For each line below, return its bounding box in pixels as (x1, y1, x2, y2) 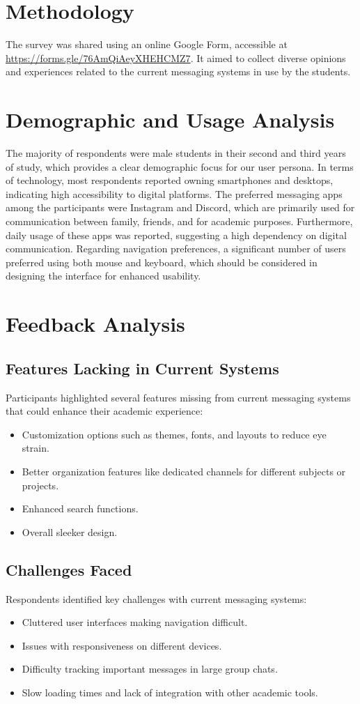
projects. (22, 477, 59, 492)
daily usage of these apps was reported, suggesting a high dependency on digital (6, 227, 347, 242)
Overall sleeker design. (22, 524, 118, 539)
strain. (22, 441, 49, 455)
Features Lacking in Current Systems (6, 357, 279, 378)
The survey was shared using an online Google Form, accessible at (6, 37, 288, 52)
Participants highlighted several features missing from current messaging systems (6, 390, 351, 404)
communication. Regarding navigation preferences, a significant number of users (6, 241, 346, 256)
